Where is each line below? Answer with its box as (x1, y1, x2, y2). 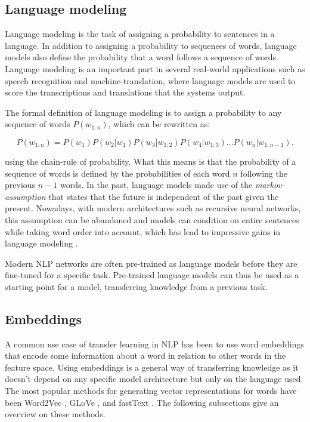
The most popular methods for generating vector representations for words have (5, 384, 297, 397)
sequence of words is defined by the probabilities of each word (5, 167, 230, 179)
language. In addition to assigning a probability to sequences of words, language (5, 39, 297, 51)
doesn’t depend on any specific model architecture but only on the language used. (5, 372, 303, 385)
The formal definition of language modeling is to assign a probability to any (5, 106, 282, 118)
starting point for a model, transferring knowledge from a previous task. (5, 280, 268, 292)
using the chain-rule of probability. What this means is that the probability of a (5, 155, 296, 167)
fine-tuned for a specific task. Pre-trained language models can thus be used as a (5, 269, 299, 281)
